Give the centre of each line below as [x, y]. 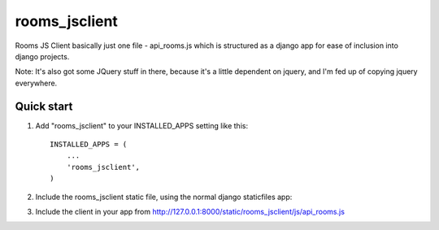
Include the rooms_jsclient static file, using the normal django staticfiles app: [164, 197]
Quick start [44, 106]
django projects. [42, 56]
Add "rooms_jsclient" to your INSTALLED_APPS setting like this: [141, 125]
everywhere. [36, 83]
